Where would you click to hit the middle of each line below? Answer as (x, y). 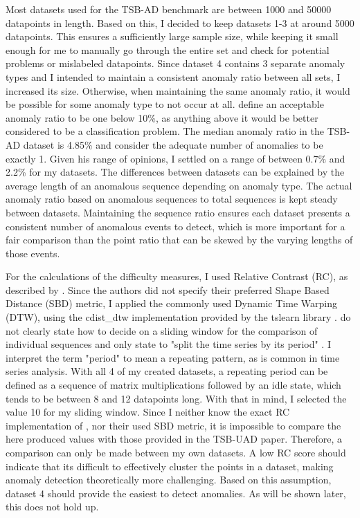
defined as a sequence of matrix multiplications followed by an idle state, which (173, 385)
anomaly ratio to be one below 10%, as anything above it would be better (162, 117)
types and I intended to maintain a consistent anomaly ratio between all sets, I (173, 76)
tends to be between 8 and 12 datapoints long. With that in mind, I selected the (176, 398)
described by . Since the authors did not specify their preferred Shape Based (168, 289)
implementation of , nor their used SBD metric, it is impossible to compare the (173, 425)
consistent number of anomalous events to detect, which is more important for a (175, 226)
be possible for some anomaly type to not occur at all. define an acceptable (165, 104)
